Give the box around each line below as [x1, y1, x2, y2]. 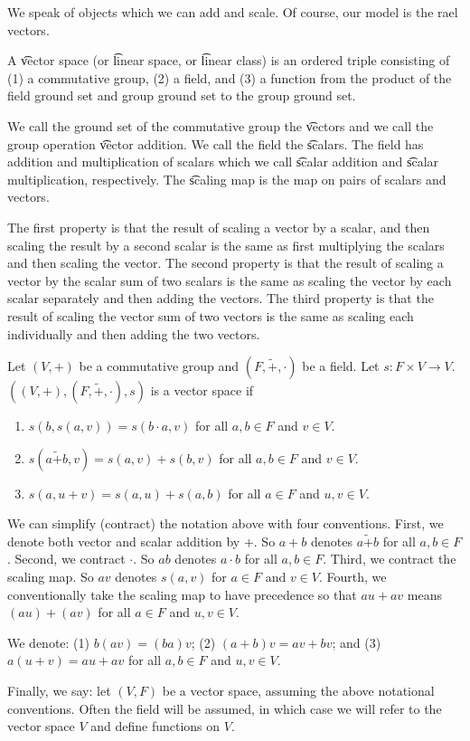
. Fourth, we [319, 567, 387, 586]
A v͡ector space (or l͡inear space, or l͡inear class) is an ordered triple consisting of [7, 51, 450, 70]
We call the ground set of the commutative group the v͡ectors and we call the [7, 116, 434, 135]
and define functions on [90, 717, 221, 736]
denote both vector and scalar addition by [7, 531, 240, 550]
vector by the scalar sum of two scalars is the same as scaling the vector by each [7, 271, 452, 290]
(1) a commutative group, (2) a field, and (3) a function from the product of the [7, 68, 452, 87]
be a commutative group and [79, 356, 240, 375]
